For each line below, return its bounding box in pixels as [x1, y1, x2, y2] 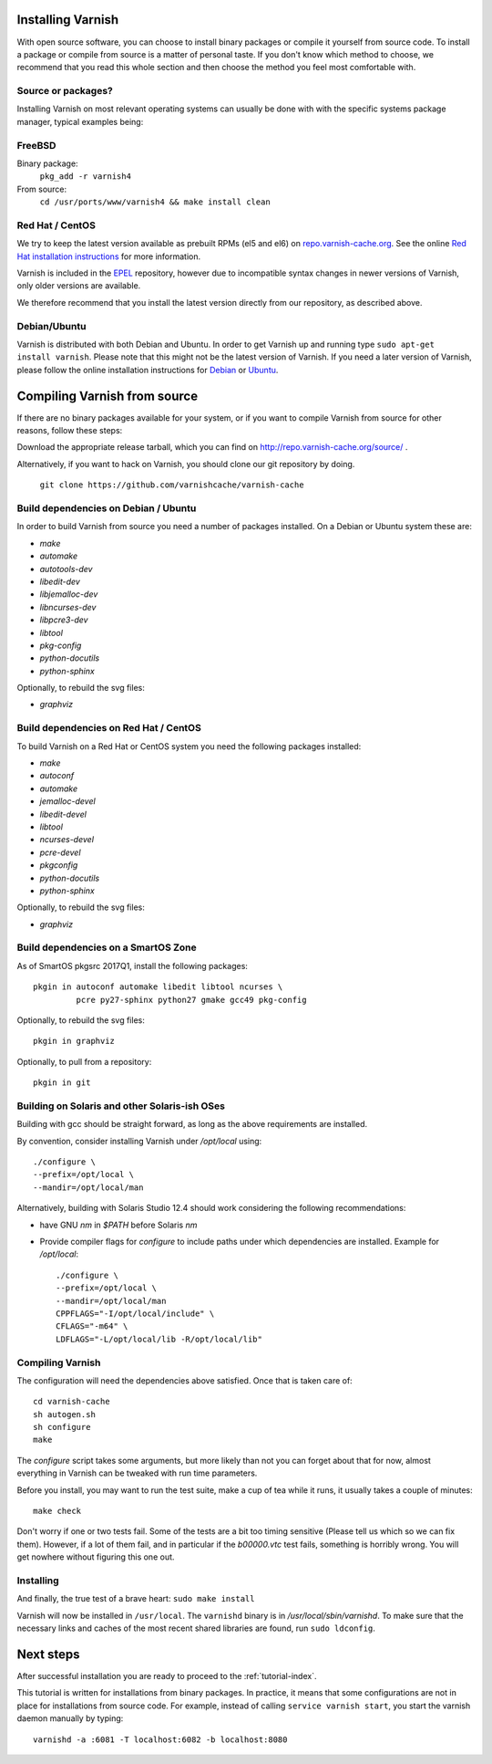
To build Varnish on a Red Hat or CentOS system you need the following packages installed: [16, 740, 362, 752]
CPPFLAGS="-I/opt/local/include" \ [56, 1308, 215, 1319]
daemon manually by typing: [16, 1713, 124, 1724]
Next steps [16, 1646, 80, 1662]
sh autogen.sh [33, 1409, 96, 1419]
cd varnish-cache [33, 1396, 110, 1407]
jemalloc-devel [39, 796, 96, 807]
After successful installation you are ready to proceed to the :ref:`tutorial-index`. [16, 1671, 317, 1682]
